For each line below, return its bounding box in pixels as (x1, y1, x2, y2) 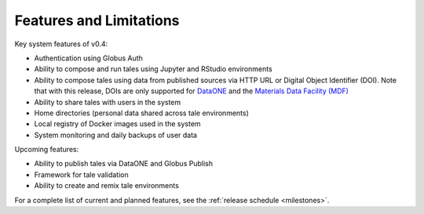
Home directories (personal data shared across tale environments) (34, 108, 249, 118)
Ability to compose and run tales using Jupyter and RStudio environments (34, 64, 272, 74)
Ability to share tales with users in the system (34, 97, 181, 107)
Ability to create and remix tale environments (34, 181, 180, 190)
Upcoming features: (14, 145, 79, 154)
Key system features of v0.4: (14, 39, 108, 49)
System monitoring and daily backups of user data (34, 130, 198, 140)
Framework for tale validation (34, 169, 129, 180)
